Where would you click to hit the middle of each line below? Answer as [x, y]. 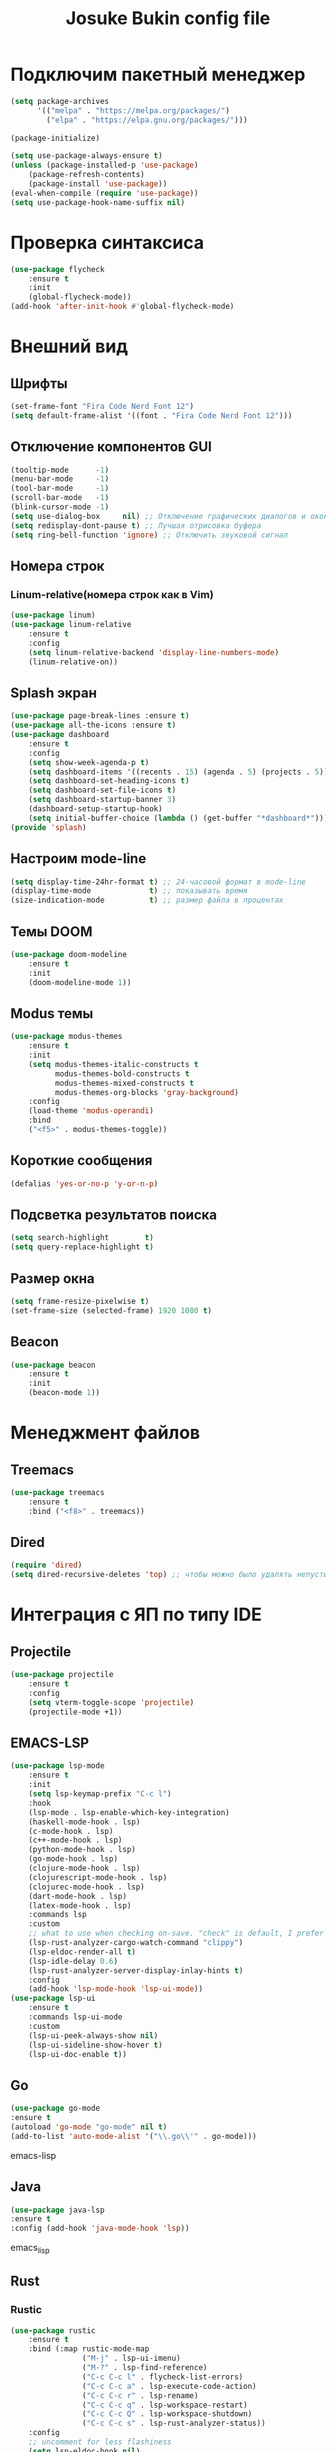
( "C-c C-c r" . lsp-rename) [140, 2395]
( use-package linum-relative [71, 625]
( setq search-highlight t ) [82, 1238]
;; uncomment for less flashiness [100, 2442]
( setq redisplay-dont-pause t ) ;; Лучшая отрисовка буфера [136, 525]
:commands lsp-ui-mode [75, 2017]
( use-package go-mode [55, 2108]
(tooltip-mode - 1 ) [60, 470]
